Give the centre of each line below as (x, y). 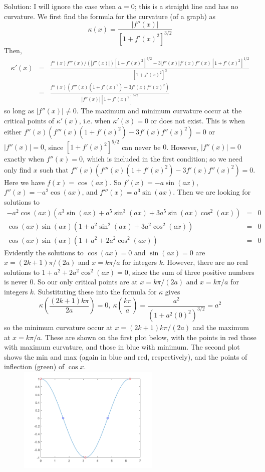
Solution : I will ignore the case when (60, 6)
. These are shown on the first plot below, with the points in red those (149, 337)
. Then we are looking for (212, 192)
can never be (141, 147)
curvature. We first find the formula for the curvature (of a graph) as (110, 16)
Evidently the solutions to (44, 252)
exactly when (24, 159)
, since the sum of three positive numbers (191, 272)
